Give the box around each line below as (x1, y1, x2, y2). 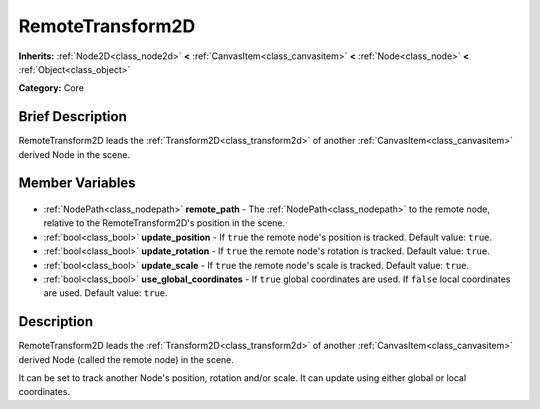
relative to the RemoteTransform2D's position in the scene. (43, 217, 286, 229)
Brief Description (18, 108, 127, 125)
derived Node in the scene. (18, 148, 130, 160)
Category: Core (18, 82, 85, 94)
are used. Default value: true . (43, 287, 169, 299)
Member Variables (18, 175, 136, 192)
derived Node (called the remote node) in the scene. (18, 353, 235, 365)
